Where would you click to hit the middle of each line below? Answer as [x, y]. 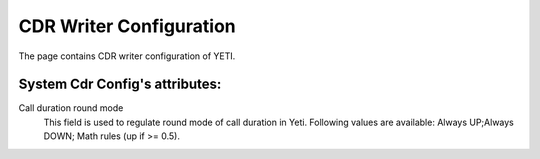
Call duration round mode [71, 108]
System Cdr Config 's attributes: [120, 84]
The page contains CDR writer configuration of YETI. [127, 56]
